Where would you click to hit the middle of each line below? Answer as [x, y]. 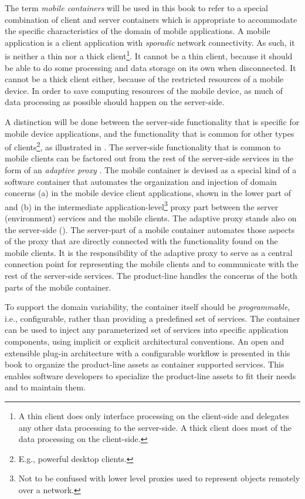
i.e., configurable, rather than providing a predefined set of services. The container [152, 318]
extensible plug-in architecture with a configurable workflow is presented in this [148, 353]
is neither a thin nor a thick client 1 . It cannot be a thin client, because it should [149, 55]
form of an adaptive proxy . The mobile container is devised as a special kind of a [151, 170]
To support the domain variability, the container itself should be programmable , [148, 307]
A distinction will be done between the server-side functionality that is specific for [152, 122]
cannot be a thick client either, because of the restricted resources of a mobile [144, 79]
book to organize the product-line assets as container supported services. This [145, 364]
